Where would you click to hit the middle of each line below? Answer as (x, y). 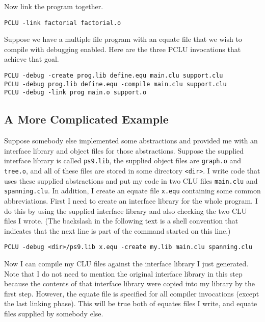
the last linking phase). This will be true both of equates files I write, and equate (131, 303)
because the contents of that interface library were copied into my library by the (129, 283)
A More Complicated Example (86, 119)
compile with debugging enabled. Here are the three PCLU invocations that (123, 49)
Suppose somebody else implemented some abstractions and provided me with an (131, 141)
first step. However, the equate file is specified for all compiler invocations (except (132, 293)
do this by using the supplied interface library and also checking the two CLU (126, 210)
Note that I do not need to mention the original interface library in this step (123, 273)
